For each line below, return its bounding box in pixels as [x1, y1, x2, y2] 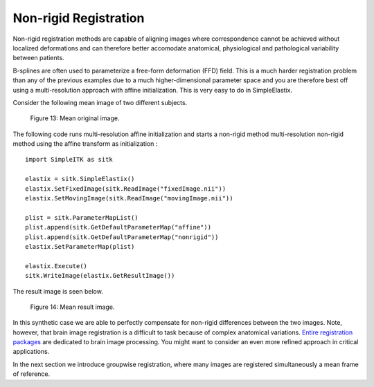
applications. [12, 348, 50, 356]
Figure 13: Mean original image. [30, 114, 120, 122]
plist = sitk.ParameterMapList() [25, 214, 139, 221]
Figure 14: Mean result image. [30, 303, 115, 311]
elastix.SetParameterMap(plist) [25, 243, 135, 250]
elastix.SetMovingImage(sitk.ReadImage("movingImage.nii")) [25, 194, 233, 202]
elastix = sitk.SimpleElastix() [25, 175, 135, 183]
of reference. [12, 370, 51, 378]
